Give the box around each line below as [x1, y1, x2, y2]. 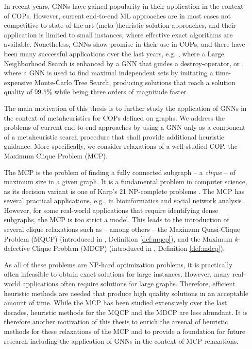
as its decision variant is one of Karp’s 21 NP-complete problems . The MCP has [4, 186, 245, 196]
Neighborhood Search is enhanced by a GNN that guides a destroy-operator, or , [4, 58, 244, 68]
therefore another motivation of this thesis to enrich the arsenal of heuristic [4, 316, 228, 327]
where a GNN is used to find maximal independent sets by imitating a [4, 68, 213, 78]
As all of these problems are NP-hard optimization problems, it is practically [4, 259, 233, 269]
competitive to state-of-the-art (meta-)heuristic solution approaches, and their [4, 20, 236, 30]
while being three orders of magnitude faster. [54, 87, 188, 97]
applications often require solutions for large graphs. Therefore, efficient [22, 279, 235, 289]
